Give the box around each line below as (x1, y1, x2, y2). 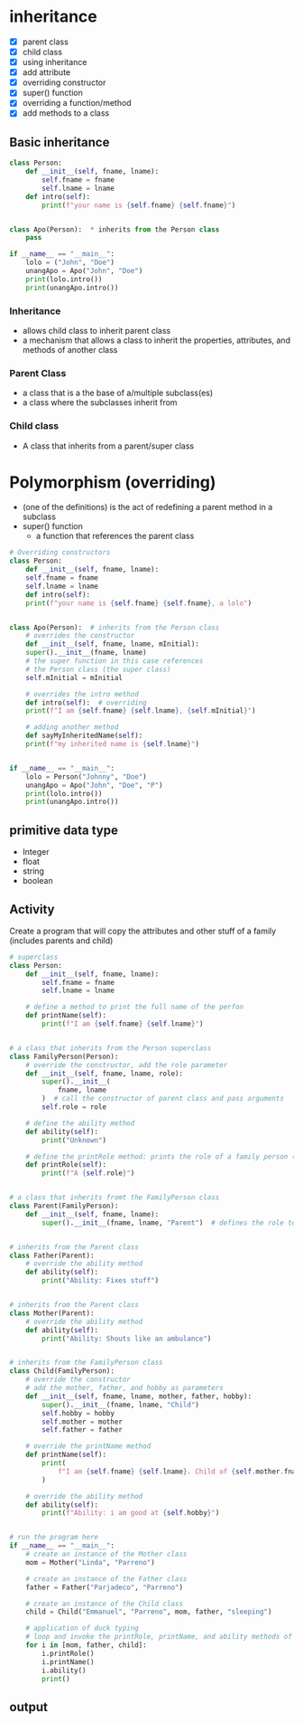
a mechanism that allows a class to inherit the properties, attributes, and (22, 335, 291, 346)
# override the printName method (25, 1442, 151, 1451)
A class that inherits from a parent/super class (22, 440, 195, 451)
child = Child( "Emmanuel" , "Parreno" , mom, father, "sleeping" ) (25, 1607, 272, 1616)
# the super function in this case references (25, 657, 204, 666)
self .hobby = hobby (41, 1408, 115, 1417)
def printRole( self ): (25, 1160, 106, 1169)
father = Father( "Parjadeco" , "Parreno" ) (25, 1583, 183, 1592)
